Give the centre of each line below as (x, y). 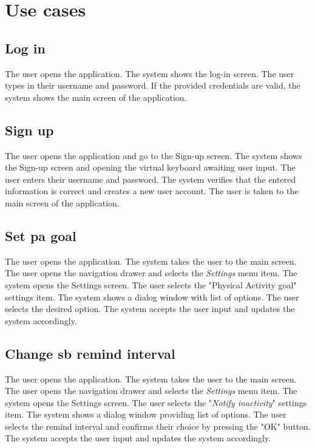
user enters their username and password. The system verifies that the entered (151, 179)
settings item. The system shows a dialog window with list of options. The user (152, 297)
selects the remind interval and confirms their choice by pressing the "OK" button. (158, 426)
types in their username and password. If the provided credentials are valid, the (153, 85)
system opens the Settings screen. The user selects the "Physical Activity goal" (151, 284)
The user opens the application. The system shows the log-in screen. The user (150, 73)
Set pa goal (41, 235)
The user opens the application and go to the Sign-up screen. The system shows (154, 155)
